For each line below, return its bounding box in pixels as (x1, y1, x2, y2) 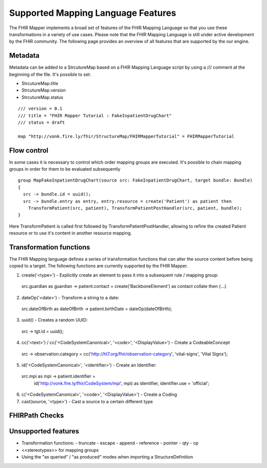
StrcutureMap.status (21, 94, 64, 100)
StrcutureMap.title (21, 81, 59, 87)
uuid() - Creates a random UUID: (21, 317, 88, 323)
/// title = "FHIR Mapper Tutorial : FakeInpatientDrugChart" (18, 113, 172, 118)
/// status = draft (18, 119, 65, 125)
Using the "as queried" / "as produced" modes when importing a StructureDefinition (21, 454, 193, 460)
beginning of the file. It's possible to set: (9, 71, 91, 77)
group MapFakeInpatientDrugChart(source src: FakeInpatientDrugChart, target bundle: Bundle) (18, 178, 253, 183)
